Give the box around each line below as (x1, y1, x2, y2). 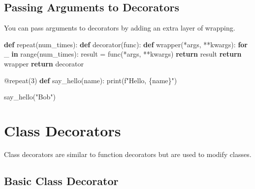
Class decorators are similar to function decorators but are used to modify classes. (4, 149, 252, 159)
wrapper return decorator (4, 58, 84, 68)
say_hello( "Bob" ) (4, 92, 56, 102)
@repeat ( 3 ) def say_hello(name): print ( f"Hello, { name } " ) (4, 75, 177, 85)
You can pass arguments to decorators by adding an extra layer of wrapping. (4, 23, 235, 33)
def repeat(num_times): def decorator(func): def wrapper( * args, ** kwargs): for (4, 39, 248, 49)
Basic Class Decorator (4, 173, 119, 188)
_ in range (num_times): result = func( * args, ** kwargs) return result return (4, 49, 242, 59)
